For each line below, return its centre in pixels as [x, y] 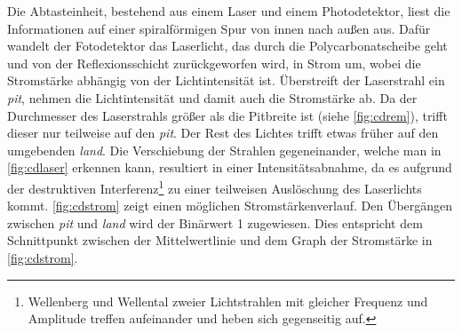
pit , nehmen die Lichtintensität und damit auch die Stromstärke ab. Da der [212, 97]
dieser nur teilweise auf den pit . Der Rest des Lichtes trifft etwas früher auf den [223, 133]
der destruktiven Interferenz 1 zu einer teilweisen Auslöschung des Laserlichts [215, 186]
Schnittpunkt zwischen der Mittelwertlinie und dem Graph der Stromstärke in [220, 240]
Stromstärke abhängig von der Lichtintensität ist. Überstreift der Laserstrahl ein [226, 80]
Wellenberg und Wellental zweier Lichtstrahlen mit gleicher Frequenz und [228, 301]
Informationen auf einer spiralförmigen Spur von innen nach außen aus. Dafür [219, 28]
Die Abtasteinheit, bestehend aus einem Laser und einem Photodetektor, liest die [229, 11]
